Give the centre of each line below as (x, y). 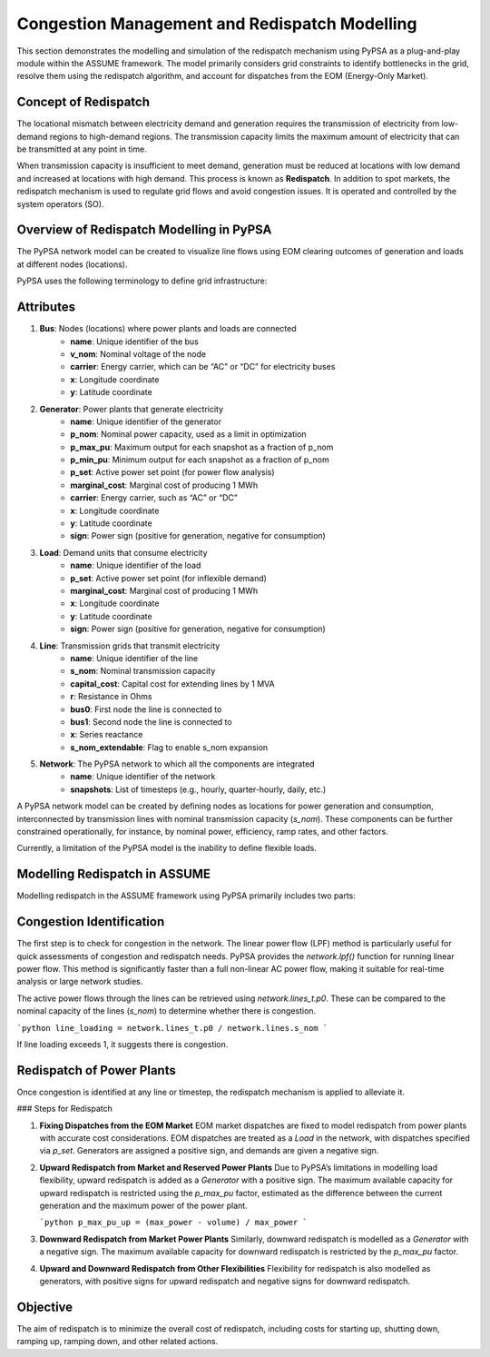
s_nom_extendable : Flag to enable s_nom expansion (169, 747)
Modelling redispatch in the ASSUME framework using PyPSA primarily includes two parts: (186, 896)
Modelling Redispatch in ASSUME (114, 874)
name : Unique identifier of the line (134, 658)
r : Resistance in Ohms (111, 697)
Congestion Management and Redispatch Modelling (217, 24)
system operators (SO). (60, 203)
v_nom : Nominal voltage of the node (138, 353)
